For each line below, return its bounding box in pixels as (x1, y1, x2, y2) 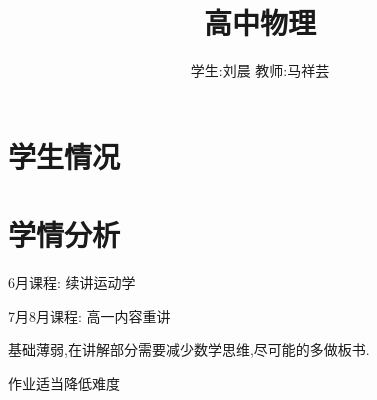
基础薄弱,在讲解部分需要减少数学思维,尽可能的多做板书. (8, 339, 370, 360)
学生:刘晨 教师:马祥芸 (190, 60, 330, 81)
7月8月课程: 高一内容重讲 (8, 305, 171, 326)
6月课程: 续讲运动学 (8, 272, 136, 293)
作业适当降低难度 (8, 372, 120, 393)
